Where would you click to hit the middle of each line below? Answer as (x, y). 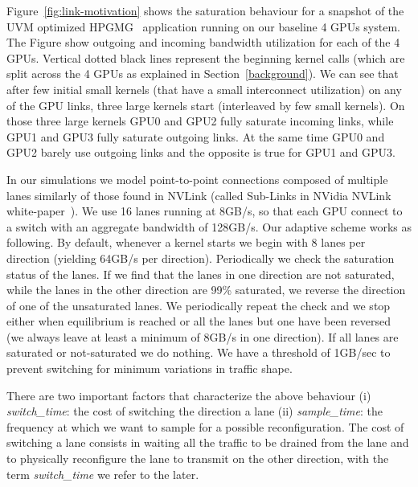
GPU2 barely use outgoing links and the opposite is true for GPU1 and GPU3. (201, 152)
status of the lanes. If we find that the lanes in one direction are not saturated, (201, 274)
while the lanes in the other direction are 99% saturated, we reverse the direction (206, 290)
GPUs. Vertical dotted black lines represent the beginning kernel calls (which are (206, 57)
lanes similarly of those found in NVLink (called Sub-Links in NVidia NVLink (199, 195)
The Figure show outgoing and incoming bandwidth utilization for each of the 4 (203, 42)
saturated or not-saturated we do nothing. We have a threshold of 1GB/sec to (199, 352)
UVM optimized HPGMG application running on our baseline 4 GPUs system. (203, 26)
